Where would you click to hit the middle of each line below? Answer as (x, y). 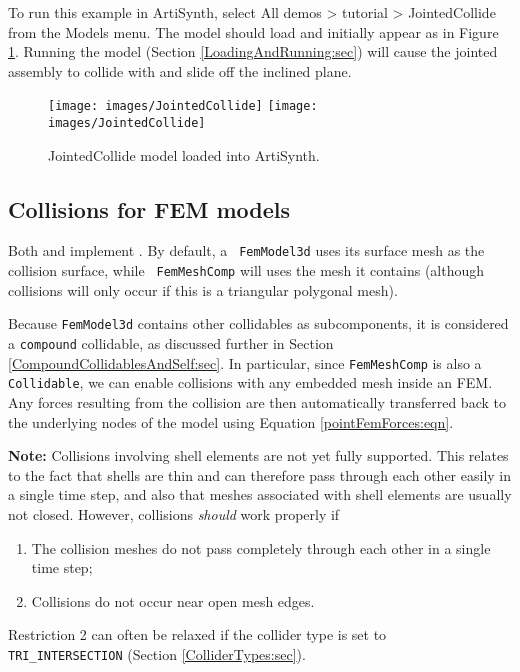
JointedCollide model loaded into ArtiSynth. (184, 154)
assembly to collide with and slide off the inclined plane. (180, 70)
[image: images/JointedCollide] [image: (183, 106)
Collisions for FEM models (149, 208)
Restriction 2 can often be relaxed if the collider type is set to (197, 634)
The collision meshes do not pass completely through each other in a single (261, 547)
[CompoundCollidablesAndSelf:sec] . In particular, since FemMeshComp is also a (245, 362)
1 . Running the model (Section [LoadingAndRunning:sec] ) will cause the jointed (253, 51)
